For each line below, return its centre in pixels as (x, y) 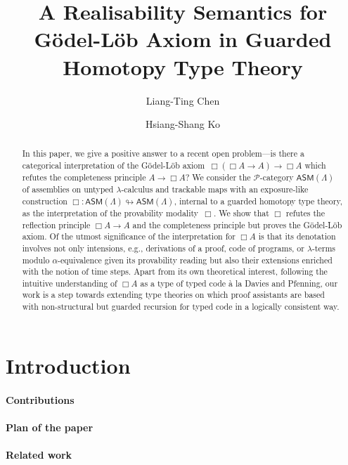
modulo (36, 260)
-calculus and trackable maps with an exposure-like (215, 189)
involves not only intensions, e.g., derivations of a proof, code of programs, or (163, 248)
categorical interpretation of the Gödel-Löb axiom (114, 165)
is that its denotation (297, 236)
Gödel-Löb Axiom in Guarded (183, 39)
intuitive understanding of (70, 283)
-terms (323, 248)
